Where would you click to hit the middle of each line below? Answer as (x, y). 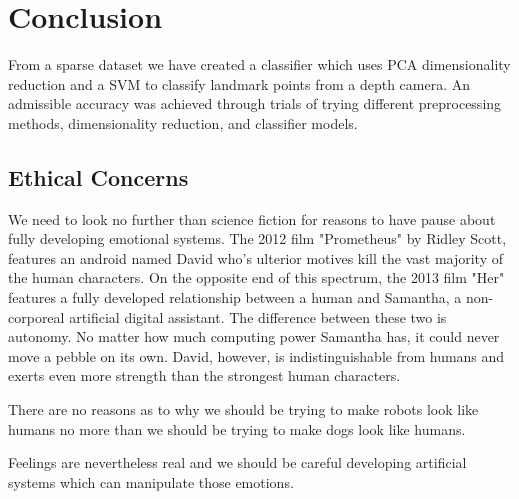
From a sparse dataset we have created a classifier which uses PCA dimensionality (259, 64)
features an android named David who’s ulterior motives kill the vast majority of (255, 257)
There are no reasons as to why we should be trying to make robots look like (243, 409)
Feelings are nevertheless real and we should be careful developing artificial (237, 462)
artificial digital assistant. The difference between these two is (258, 316)
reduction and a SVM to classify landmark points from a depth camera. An (239, 83)
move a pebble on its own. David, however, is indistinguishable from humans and (256, 355)
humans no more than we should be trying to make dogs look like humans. (237, 428)
